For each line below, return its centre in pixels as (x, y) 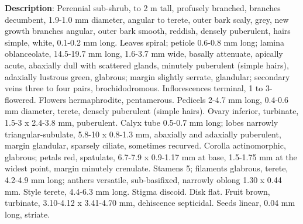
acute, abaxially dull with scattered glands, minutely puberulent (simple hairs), (147, 65)
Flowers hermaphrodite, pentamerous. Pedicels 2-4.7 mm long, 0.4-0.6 (163, 99)
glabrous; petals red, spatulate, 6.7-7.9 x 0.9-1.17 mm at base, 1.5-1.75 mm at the (151, 156)
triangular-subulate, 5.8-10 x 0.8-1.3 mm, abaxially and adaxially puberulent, (143, 134)
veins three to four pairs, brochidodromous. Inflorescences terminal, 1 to (134, 88)
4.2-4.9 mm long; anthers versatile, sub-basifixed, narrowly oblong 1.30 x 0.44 (143, 179)
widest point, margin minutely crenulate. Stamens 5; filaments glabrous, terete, (147, 168)
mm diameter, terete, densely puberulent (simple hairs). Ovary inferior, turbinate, (152, 111)
